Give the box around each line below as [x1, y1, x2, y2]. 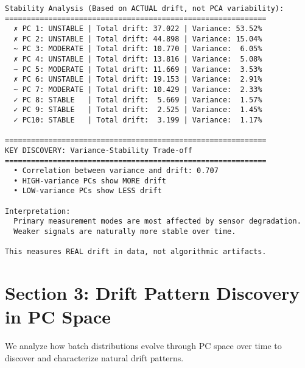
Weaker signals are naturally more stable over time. [13, 227, 236, 236]
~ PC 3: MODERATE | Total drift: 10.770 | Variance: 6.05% [13, 44, 262, 54]
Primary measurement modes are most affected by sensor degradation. [13, 217, 301, 226]
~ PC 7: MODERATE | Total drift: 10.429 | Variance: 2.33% [13, 85, 262, 94]
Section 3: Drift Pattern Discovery [5, 280, 300, 305]
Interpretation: [5, 207, 71, 216]
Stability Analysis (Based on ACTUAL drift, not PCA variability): [5, 4, 284, 13]
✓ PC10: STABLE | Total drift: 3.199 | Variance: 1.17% [13, 115, 262, 124]
